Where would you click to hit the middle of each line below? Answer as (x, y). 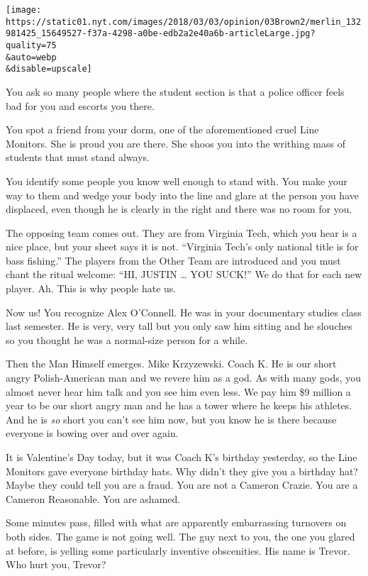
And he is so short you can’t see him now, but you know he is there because (171, 419)
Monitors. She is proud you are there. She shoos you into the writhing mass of (176, 143)
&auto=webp (31, 57)
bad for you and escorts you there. (80, 105)
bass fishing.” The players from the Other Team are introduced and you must (173, 260)
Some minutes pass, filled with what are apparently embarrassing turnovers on (176, 522)
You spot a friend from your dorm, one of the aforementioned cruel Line (162, 129)
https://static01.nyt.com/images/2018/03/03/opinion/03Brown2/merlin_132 (184, 22)
